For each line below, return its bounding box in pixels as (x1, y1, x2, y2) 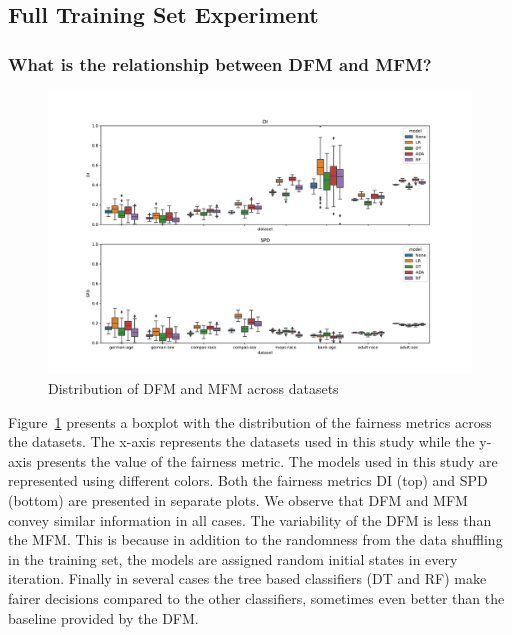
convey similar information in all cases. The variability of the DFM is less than (8, 509, 492, 530)
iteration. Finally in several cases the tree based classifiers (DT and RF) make (8, 568, 487, 589)
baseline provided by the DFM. (8, 607, 199, 628)
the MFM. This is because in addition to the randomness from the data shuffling (8, 529, 503, 550)
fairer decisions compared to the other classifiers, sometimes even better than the (8, 587, 505, 608)
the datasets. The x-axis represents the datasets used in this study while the (8, 431, 475, 452)
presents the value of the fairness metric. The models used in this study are (36, 450, 498, 471)
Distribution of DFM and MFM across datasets (48, 377, 339, 398)
